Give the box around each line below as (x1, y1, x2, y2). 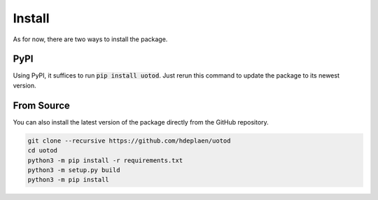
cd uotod (27, 147, 58, 155)
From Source (13, 99, 70, 111)
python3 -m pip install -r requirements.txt (27, 156, 183, 164)
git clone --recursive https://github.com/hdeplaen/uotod (27, 136, 231, 145)
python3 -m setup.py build (27, 166, 120, 174)
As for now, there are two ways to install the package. (13, 35, 168, 43)
